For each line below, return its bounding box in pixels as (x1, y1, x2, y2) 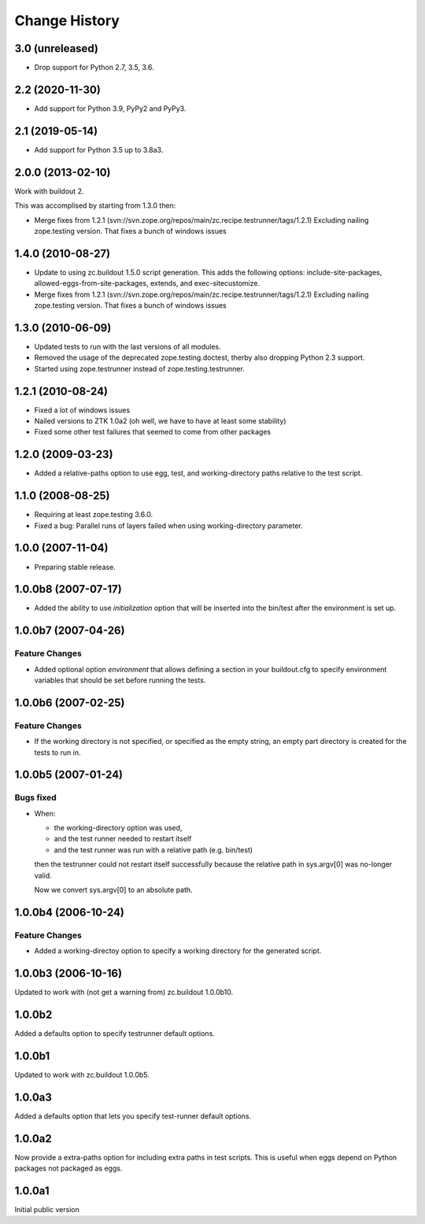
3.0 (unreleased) (14, 42, 98, 55)
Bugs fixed (14, 792, 57, 803)
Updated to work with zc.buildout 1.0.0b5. (14, 1070, 150, 1079)
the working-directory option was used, (54, 823, 183, 833)
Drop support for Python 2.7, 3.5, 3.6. (34, 63, 154, 72)
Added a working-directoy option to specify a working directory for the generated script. (34, 946, 322, 956)
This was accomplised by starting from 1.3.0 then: (14, 201, 176, 210)
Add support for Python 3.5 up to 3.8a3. (34, 145, 164, 154)
